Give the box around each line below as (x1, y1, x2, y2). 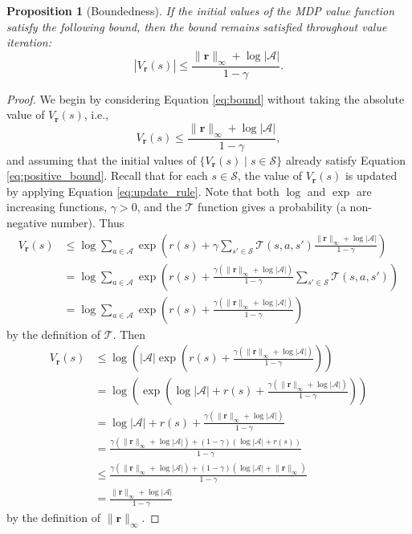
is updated (345, 167, 398, 184)
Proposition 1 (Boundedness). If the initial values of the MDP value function (6, 2, 395, 18)
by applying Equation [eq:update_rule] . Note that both (6, 182, 279, 199)
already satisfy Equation (285, 151, 406, 168)
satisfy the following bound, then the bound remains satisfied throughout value (6, 18, 387, 35)
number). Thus (51, 214, 124, 230)
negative (6, 214, 47, 230)
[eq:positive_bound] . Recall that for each (6, 167, 208, 184)
